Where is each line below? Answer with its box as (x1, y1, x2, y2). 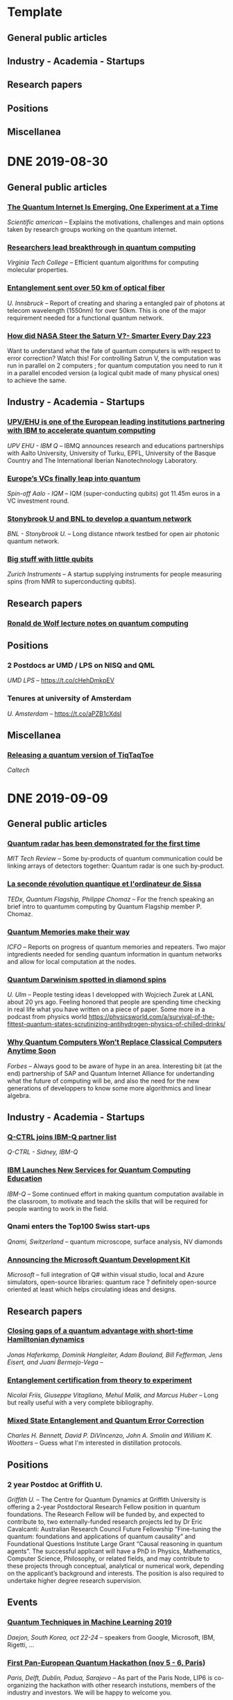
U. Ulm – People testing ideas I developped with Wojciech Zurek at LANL (7, 990, 214, 999)
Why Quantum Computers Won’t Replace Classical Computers (7, 1038, 223, 1047)
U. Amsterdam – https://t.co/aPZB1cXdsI (7, 709, 122, 718)
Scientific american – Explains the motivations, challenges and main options (7, 218, 224, 226)
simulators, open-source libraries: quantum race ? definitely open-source (7, 1278, 217, 1287)
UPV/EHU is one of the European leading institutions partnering (7, 417, 225, 427)
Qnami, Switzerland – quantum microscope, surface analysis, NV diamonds (7, 1237, 223, 1246)
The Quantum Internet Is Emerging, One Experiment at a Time (7, 202, 218, 212)
